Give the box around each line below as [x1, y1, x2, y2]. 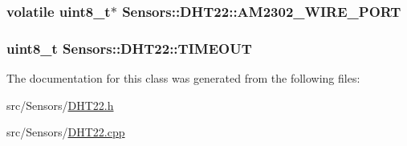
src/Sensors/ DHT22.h [6, 96, 114, 113]
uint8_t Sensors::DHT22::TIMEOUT [6, 38, 252, 58]
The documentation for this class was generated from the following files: [6, 70, 360, 87]
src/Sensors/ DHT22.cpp [6, 124, 125, 140]
